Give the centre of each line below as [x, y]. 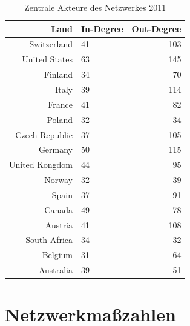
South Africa [49, 240]
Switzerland [51, 44]
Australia [56, 270]
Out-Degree [156, 28]
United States [47, 59]
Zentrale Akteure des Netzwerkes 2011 [95, 7]
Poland [60, 119]
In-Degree [102, 28]
